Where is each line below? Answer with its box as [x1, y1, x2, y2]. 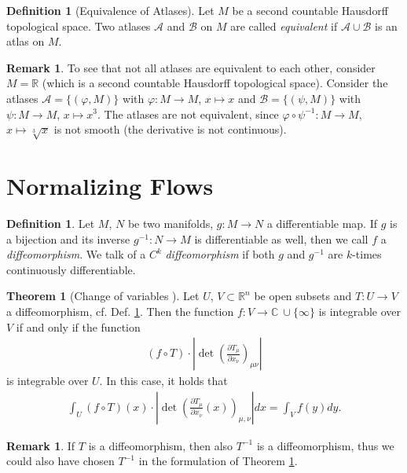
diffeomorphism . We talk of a [6, 246, 146, 262]
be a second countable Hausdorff [232, 2, 389, 18]
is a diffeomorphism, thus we [256, 437, 394, 453]
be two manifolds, [127, 215, 214, 232]
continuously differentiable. [6, 261, 136, 277]
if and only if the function [16, 318, 141, 335]
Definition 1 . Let [6, 215, 95, 232]
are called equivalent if [230, 17, 338, 34]
